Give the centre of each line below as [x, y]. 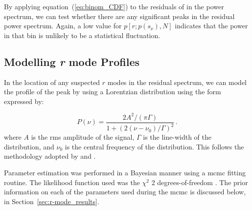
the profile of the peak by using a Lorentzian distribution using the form [113, 92]
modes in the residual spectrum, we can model [177, 82]
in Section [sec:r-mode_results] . [52, 201]
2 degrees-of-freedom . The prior [200, 182]
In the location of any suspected [52, 82]
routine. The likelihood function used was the [72, 182]
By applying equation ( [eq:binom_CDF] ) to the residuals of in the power [114, 6]
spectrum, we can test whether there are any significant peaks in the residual [119, 16]
